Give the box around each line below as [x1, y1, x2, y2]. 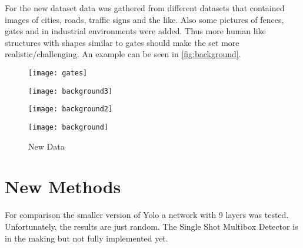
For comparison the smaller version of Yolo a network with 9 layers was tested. [5, 209, 289, 221]
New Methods [5, 174, 121, 199]
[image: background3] [28, 87, 113, 95]
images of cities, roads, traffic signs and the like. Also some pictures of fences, [5, 13, 284, 25]
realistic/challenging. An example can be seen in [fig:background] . [5, 48, 241, 60]
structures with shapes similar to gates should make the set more [5, 36, 239, 48]
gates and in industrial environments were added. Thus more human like [5, 25, 266, 37]
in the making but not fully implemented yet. [5, 232, 168, 244]
